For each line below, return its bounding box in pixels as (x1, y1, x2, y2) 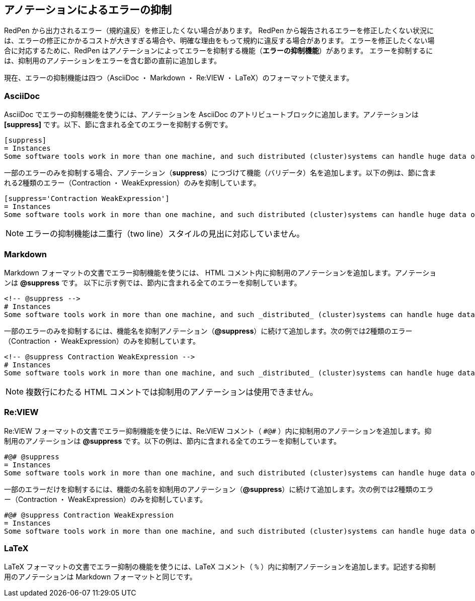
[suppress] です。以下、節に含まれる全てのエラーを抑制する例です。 (4, 120, 232, 129)
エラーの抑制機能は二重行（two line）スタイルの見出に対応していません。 (26, 229, 305, 239)
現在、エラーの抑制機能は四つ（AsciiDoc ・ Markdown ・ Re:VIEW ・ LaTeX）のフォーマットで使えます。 (4, 73, 354, 82)
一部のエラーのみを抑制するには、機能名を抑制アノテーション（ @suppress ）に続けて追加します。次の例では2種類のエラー (4, 326, 413, 335)
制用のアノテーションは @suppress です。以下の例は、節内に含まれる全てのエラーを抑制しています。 (4, 436, 341, 445)
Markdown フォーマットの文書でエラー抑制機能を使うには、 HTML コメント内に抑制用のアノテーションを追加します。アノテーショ (4, 268, 437, 277)
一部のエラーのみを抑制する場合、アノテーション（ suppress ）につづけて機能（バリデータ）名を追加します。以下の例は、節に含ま (4, 168, 436, 177)
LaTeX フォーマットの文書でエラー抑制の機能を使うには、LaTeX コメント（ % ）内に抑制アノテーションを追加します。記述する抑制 (4, 562, 436, 571)
